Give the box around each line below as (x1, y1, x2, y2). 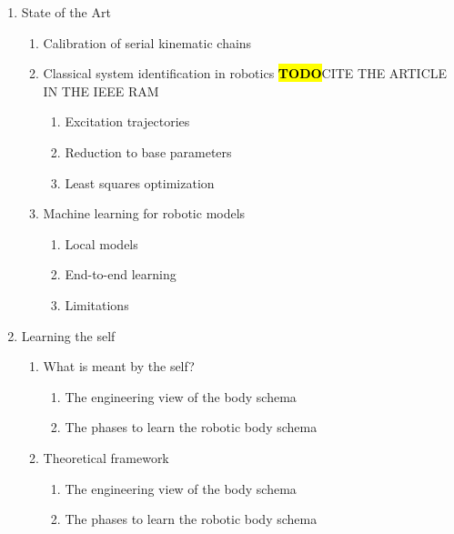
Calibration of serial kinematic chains (43, 33, 252, 52)
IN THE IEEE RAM (43, 81, 159, 100)
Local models (65, 234, 138, 253)
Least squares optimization (65, 173, 215, 192)
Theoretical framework (43, 448, 169, 467)
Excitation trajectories (65, 112, 190, 131)
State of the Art (21, 3, 111, 21)
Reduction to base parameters (65, 142, 232, 161)
